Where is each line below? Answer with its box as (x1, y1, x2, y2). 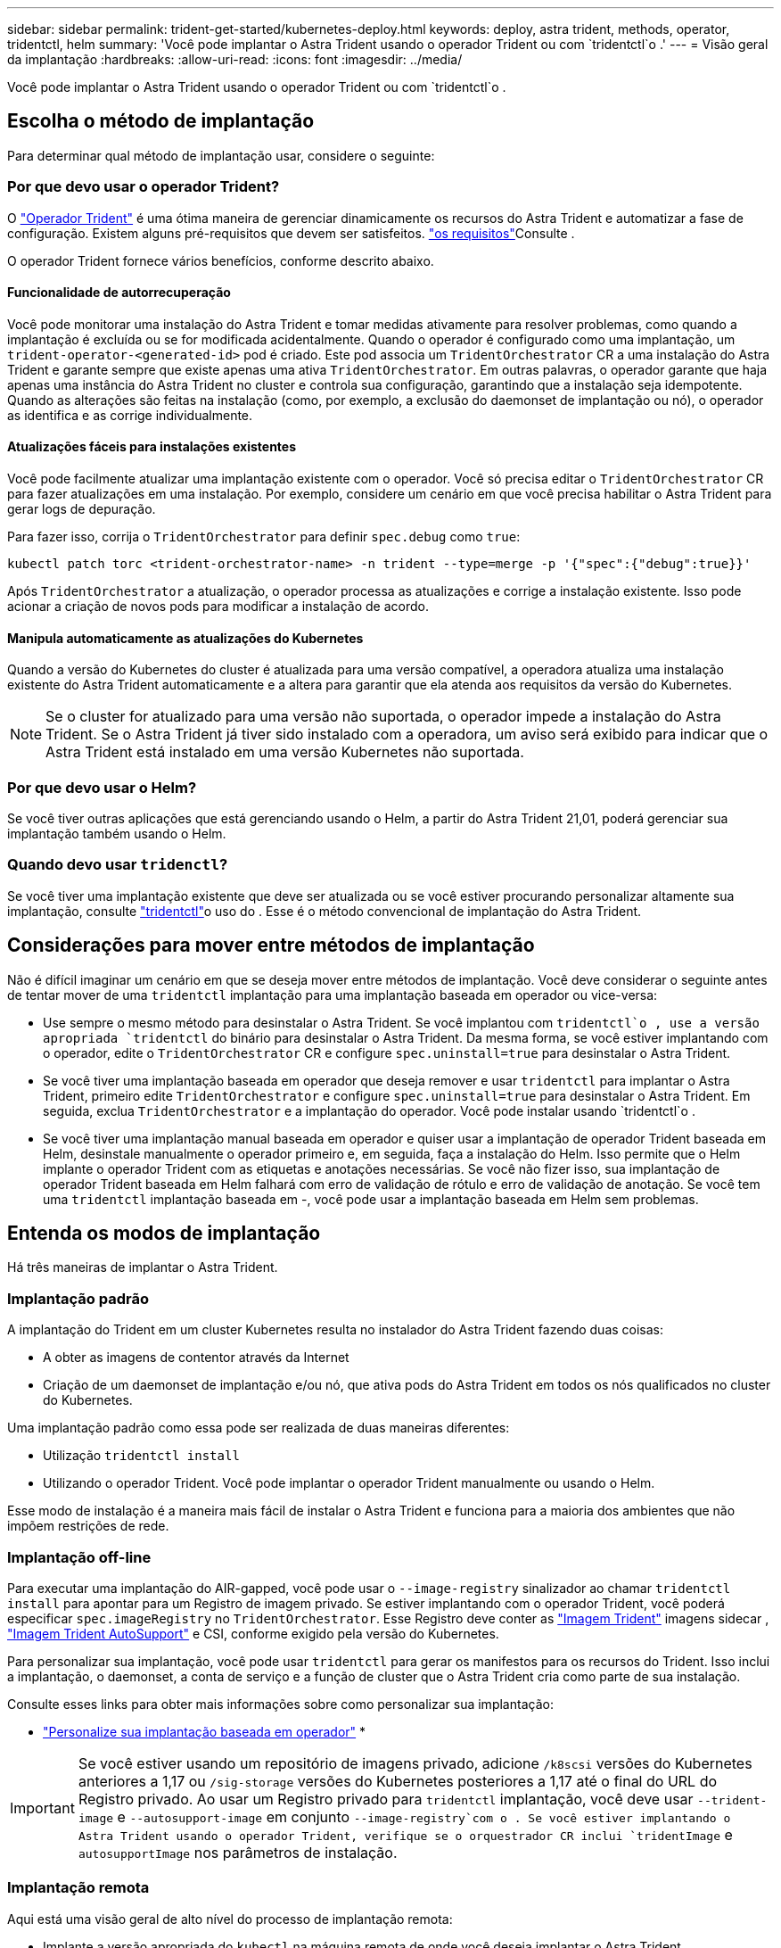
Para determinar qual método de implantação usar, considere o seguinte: (7, 147, 435, 163)
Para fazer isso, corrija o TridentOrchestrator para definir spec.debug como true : (7, 529, 521, 545)
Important (10, 1798, 75, 1817)
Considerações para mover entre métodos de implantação (7, 934, 535, 957)
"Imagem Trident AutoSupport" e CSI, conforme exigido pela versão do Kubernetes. (7, 1625, 499, 1641)
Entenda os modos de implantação (7, 1222, 321, 1245)
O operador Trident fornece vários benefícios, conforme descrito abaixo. (7, 252, 434, 268)
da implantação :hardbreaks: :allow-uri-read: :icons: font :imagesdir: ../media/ (7, 52, 463, 67)
